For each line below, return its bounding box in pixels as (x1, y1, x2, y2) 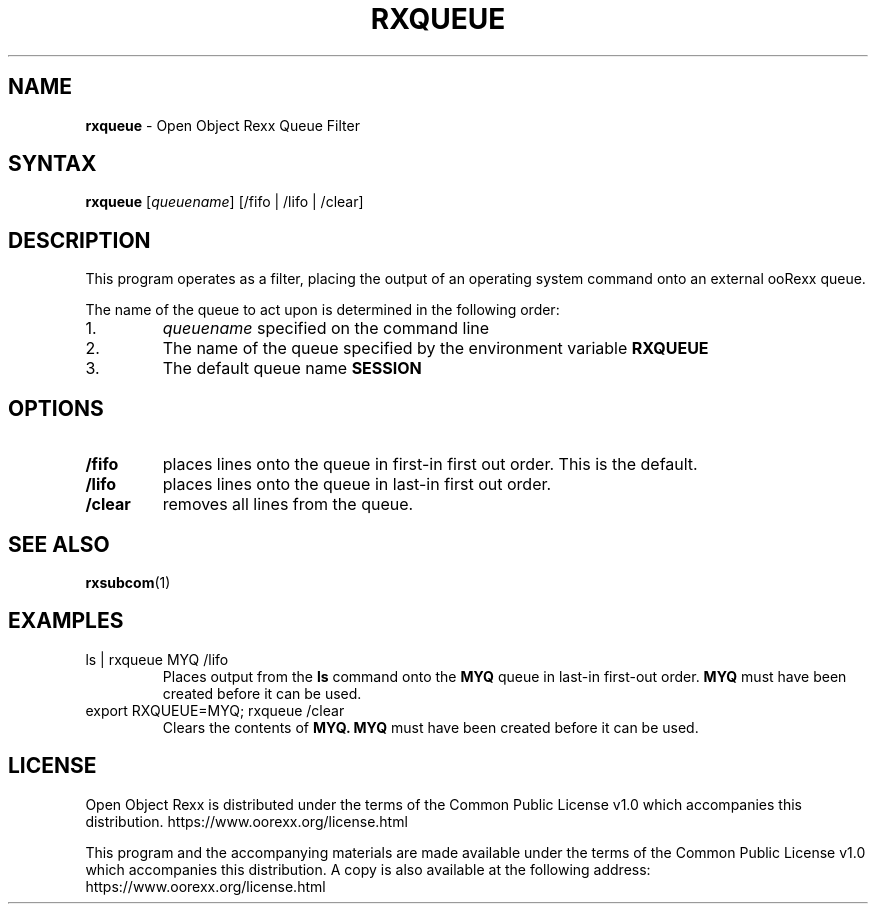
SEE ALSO (8, 531, 110, 557)
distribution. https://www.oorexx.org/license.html (85, 812, 408, 830)
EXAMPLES (8, 608, 124, 634)
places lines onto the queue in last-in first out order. (162, 474, 552, 495)
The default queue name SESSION (162, 358, 422, 379)
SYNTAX (8, 151, 97, 177)
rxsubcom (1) (85, 573, 171, 591)
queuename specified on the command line (162, 318, 490, 339)
